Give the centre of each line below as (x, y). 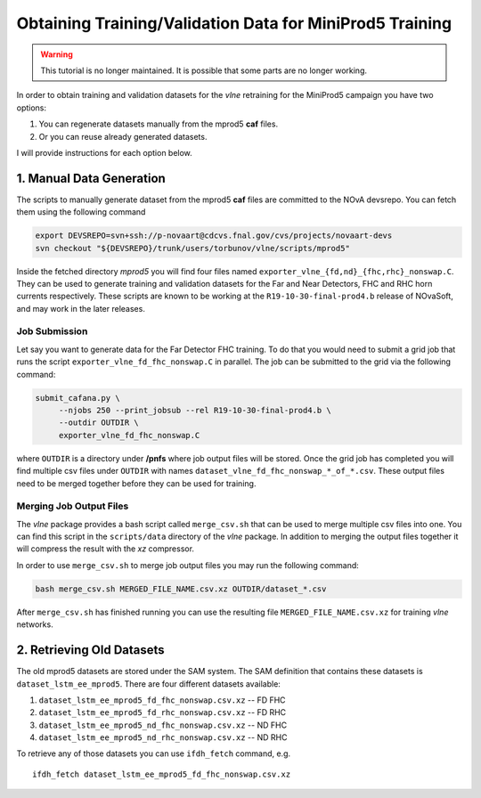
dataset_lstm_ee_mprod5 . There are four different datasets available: (148, 684)
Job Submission (52, 331)
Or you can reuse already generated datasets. (123, 136)
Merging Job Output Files (73, 506)
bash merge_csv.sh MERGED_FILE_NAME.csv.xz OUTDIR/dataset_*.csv (181, 589)
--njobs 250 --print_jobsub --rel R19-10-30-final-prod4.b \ (195, 411)
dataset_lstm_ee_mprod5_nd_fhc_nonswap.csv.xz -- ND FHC (163, 725)
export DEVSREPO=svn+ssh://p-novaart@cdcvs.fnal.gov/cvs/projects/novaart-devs (214, 236)
